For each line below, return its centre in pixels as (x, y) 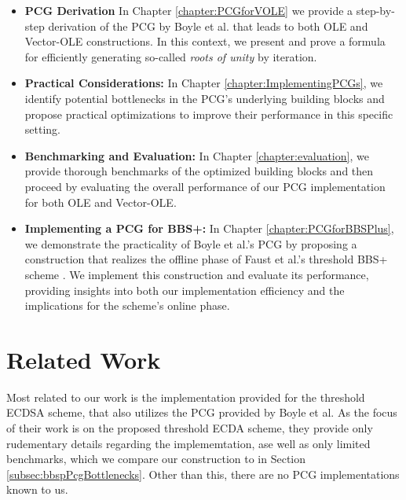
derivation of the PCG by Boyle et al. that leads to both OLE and (208, 26)
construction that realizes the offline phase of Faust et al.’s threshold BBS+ (206, 259)
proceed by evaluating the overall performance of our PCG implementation (205, 186)
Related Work (84, 359)
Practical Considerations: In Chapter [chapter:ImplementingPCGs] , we (204, 83)
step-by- (375, 10)
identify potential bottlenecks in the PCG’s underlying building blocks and (205, 98)
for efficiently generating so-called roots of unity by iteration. (171, 56)
